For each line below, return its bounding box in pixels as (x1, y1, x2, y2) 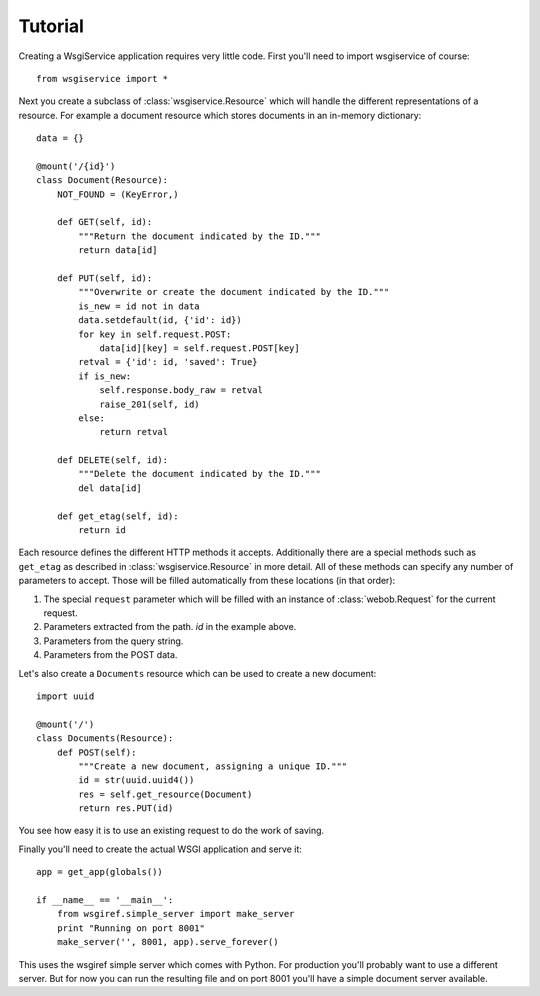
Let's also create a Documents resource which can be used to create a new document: (18, 667, 377, 679)
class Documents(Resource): (36, 733, 174, 744)
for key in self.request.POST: (78, 328, 232, 340)
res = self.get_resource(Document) (78, 788, 253, 800)
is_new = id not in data (78, 300, 200, 312)
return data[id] (78, 245, 158, 256)
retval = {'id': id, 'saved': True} (78, 356, 259, 368)
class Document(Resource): (36, 175, 169, 186)
